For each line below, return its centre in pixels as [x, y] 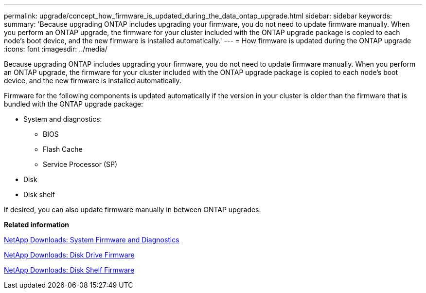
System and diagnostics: [63, 119]
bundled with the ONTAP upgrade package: [74, 104]
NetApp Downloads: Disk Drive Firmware [69, 255]
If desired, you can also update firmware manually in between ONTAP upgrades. [133, 210]
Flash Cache [63, 149]
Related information [37, 225]
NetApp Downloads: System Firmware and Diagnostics [92, 240]
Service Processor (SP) [80, 164]
